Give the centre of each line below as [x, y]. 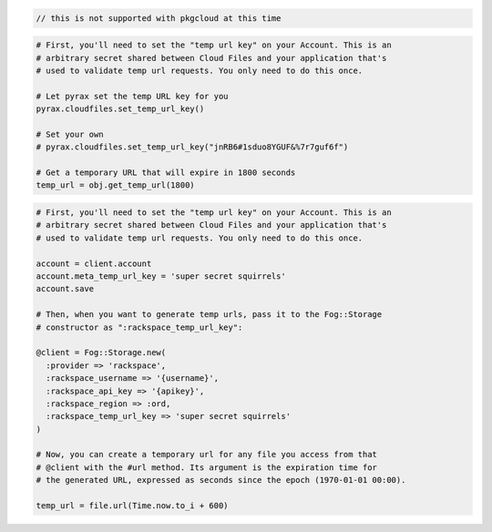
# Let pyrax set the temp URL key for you [132, 96]
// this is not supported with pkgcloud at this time [159, 18]
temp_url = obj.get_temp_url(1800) [115, 185]
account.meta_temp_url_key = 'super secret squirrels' [161, 276]
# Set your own [70, 134]
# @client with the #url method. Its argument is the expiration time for [207, 467]
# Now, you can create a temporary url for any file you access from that [207, 455]
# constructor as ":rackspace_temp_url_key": [139, 327]
